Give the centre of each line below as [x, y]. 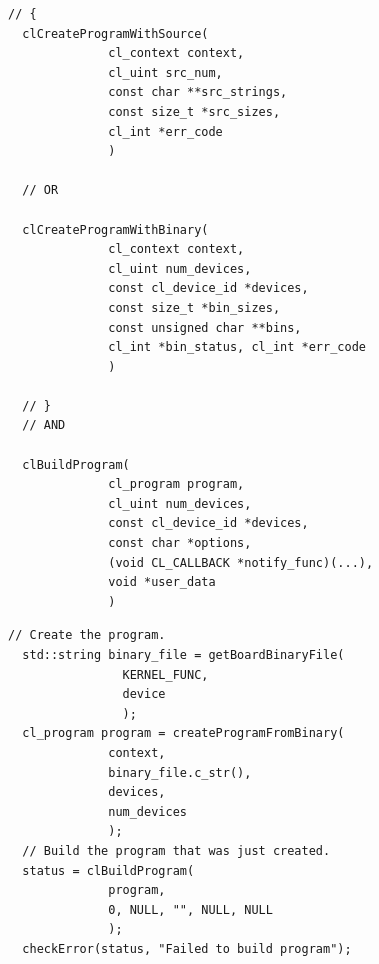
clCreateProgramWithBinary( [115, 229]
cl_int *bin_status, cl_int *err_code [237, 347]
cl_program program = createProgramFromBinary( [183, 733]
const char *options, [180, 543]
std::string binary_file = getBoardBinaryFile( [183, 655]
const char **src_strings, [198, 92]
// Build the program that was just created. [176, 850]
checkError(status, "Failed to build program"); [187, 948]
